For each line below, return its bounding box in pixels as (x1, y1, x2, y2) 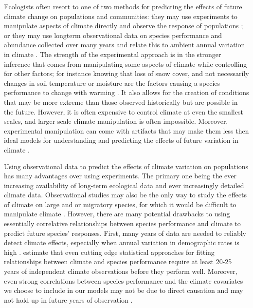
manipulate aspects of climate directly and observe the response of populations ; (4, 20, 243, 31)
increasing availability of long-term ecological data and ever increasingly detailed (4, 180, 244, 190)
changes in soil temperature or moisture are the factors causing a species (4, 77, 220, 88)
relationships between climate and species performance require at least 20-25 (4, 256, 232, 267)
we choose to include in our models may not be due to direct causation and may (4, 285, 243, 295)
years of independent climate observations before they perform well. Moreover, (4, 266, 237, 276)
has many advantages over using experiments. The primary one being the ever (4, 171, 237, 181)
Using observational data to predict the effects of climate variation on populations (4, 161, 249, 171)
